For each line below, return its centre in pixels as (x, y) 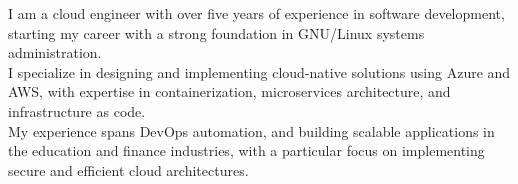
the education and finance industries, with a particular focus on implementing (246, 150)
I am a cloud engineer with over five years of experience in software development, (256, 13)
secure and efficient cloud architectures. (128, 169)
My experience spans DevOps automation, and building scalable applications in (251, 130)
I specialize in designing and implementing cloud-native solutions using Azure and (259, 71)
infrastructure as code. (77, 110)
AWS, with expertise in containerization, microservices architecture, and (229, 91)
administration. (55, 52)
